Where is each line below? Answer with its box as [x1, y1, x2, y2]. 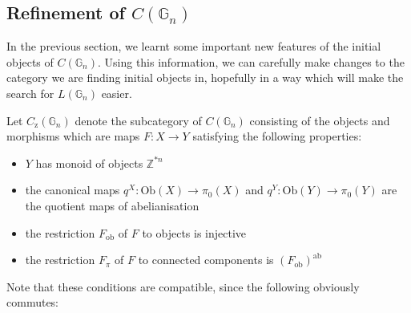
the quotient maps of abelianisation [25, 197, 199, 213]
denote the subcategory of [75, 112, 202, 128]
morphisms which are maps [6, 128, 140, 144]
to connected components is [138, 251, 274, 268]
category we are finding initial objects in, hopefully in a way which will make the [6, 69, 404, 86]
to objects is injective [142, 224, 247, 241]
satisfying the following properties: [192, 128, 362, 144]
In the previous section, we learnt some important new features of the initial [6, 38, 381, 55]
